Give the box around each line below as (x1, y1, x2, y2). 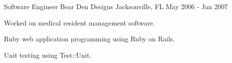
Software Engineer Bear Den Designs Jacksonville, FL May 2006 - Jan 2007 (4, 1, 228, 11)
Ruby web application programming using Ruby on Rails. (4, 34, 175, 44)
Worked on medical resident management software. (4, 17, 155, 27)
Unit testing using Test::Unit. (4, 50, 92, 60)
